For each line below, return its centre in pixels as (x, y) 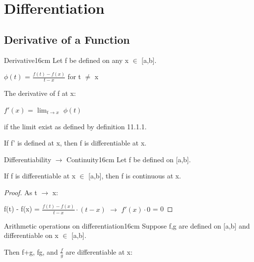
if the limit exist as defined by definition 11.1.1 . (75, 126)
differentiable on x (31, 235)
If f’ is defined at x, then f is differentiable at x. (75, 143)
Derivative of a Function (67, 39)
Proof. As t (21, 192)
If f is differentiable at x (40, 176)
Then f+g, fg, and (31, 251)
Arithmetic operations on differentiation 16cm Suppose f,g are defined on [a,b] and (127, 225)
